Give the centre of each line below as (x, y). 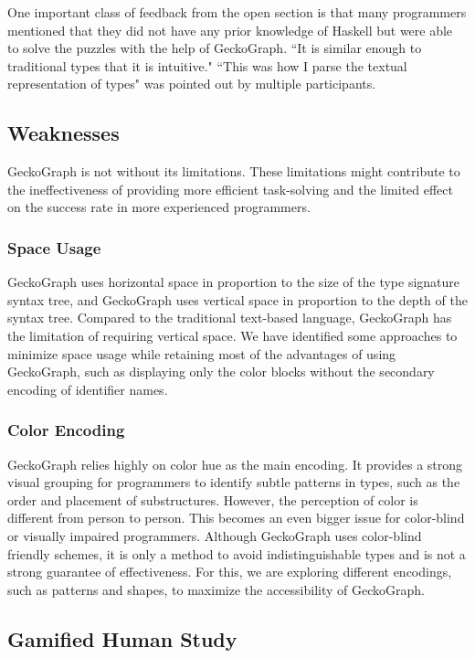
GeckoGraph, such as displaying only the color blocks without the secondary (221, 371)
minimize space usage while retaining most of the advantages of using (202, 353)
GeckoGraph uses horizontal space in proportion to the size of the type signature (234, 282)
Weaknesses (63, 133)
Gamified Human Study (122, 638)
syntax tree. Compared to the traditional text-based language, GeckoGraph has (230, 318)
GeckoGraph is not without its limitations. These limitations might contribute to (234, 171)
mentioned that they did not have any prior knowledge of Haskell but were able (230, 30)
